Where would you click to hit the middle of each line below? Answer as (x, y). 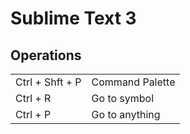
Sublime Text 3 (73, 18)
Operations (46, 55)
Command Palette (133, 82)
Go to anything (126, 114)
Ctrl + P (33, 114)
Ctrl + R (33, 98)
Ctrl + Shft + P (48, 82)
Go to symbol (123, 98)
